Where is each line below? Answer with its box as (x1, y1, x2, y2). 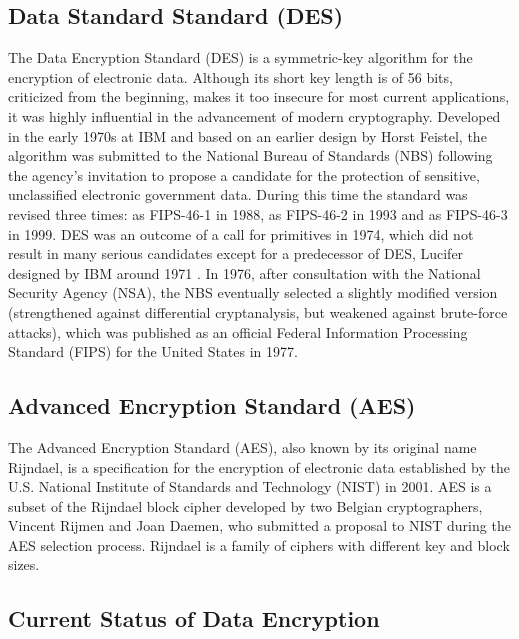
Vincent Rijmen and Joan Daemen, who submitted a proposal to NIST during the (8, 515, 511, 536)
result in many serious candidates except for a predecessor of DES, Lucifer (8, 243, 464, 264)
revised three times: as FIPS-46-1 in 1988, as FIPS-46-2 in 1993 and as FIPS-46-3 (8, 203, 508, 224)
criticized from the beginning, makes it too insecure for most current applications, (8, 86, 510, 107)
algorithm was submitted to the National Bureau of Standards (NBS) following (8, 145, 493, 166)
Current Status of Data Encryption (8, 603, 380, 634)
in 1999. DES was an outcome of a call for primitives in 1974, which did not (8, 223, 474, 244)
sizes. (8, 554, 40, 575)
